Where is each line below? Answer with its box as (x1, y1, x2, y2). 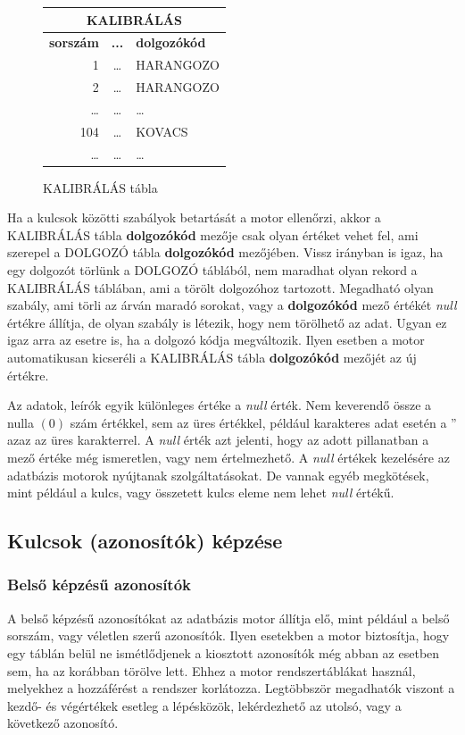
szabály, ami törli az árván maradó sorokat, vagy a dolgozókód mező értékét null (7, 296, 457, 314)
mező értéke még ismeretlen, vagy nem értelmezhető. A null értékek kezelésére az (7, 447, 450, 466)
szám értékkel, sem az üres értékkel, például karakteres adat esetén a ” (70, 413, 457, 431)
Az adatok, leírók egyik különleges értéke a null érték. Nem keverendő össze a (7, 396, 432, 414)
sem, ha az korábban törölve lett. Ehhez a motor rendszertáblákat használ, (7, 661, 416, 680)
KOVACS (136, 121, 188, 140)
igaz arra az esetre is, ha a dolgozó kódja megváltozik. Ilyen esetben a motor (7, 330, 425, 349)
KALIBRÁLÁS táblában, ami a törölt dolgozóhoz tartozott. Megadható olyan (7, 278, 434, 297)
